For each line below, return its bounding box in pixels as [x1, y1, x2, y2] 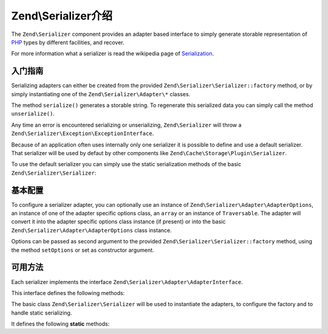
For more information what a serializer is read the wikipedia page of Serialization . [11, 50, 214, 57]
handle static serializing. [11, 309, 72, 316]
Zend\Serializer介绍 [11, 9, 112, 23]
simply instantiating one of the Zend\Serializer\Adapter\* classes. [11, 90, 191, 97]
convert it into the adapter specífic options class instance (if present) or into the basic [11, 218, 226, 225]
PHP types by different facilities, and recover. [11, 38, 125, 46]
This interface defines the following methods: [11, 289, 125, 296]
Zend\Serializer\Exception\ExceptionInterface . [11, 130, 154, 137]
